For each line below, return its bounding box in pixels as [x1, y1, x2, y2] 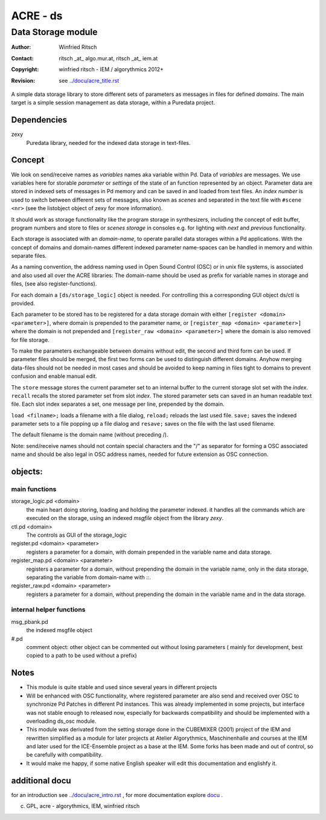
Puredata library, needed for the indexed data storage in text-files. [26, 139, 191, 146]
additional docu [11, 775, 72, 786]
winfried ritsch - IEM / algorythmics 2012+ [59, 66, 164, 73]
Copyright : [11, 66, 39, 73]
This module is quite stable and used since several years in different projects [26, 684, 217, 691]
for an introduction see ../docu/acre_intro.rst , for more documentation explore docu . [11, 791, 223, 798]
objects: [11, 467, 43, 477]
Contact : [11, 54, 34, 62]
